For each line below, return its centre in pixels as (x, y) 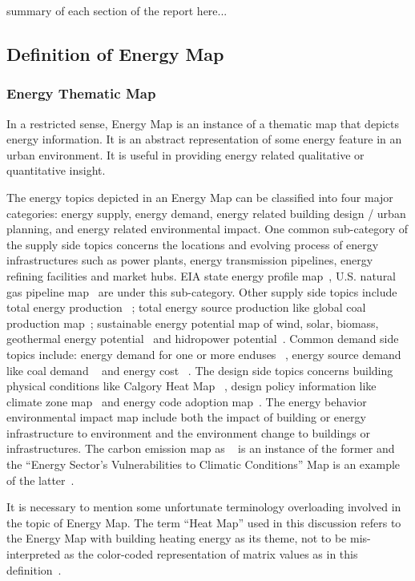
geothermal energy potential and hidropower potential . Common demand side (203, 339)
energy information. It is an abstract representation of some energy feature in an (204, 139)
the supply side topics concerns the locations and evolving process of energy (193, 244)
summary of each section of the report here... (117, 10)
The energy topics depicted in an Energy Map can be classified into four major (200, 197)
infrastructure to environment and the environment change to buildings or (188, 432)
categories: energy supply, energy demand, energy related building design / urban (206, 213)
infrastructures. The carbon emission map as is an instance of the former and (201, 448)
